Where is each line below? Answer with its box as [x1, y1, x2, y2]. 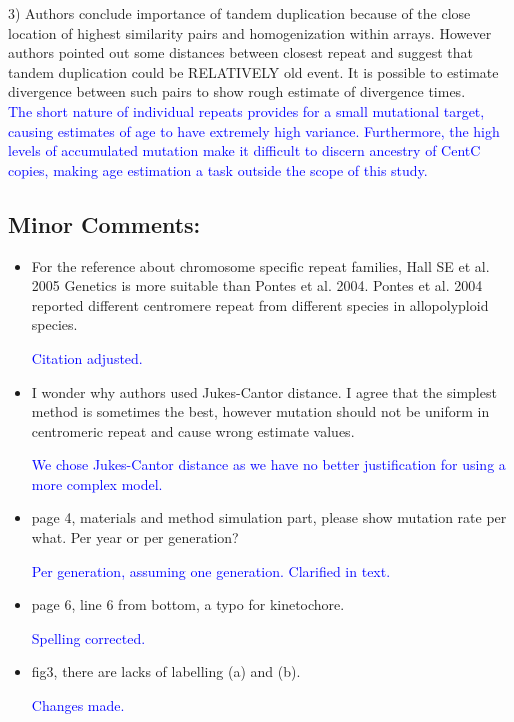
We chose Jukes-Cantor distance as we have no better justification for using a [31, 454, 506, 475]
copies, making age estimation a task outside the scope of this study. [8, 159, 428, 180]
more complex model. [31, 473, 163, 494]
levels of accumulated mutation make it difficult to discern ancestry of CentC [8, 140, 481, 161]
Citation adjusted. [31, 347, 143, 368]
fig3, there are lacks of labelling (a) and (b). [31, 661, 301, 682]
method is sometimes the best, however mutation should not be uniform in [31, 401, 490, 422]
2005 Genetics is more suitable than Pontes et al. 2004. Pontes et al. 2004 [31, 275, 483, 296]
